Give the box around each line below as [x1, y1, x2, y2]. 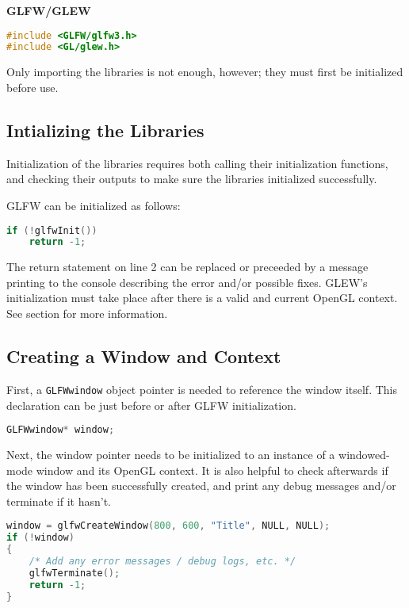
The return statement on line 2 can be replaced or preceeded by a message [6, 258, 369, 275]
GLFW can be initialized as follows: [6, 197, 181, 213]
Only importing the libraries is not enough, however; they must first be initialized [6, 63, 403, 80]
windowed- [338, 445, 390, 462]
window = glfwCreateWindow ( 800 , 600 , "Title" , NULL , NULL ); [6, 520, 331, 532]
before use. [6, 78, 59, 95]
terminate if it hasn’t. [6, 492, 111, 509]
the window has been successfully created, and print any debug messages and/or [6, 477, 396, 494]
